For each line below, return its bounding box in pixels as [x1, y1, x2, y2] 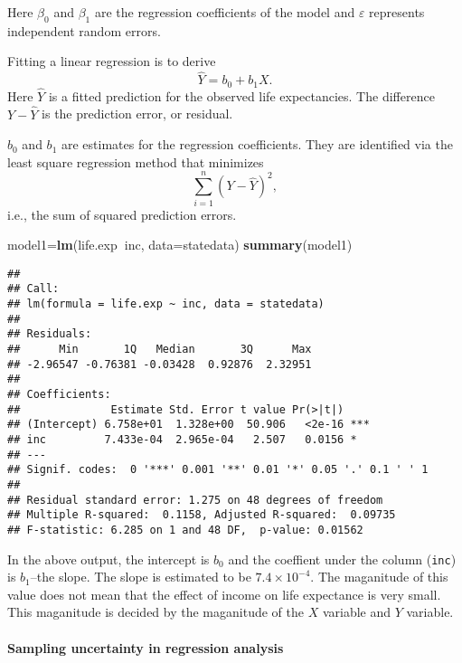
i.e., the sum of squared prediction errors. [7, 204, 237, 223]
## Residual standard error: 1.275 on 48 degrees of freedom [7, 493, 383, 507]
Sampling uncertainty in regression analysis [7, 638, 284, 657]
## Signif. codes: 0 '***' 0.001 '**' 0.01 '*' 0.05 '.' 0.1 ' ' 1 [7, 463, 429, 477]
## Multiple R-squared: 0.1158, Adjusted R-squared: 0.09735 [7, 508, 396, 522]
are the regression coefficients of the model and [94, 3, 355, 21]
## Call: [7, 282, 60, 296]
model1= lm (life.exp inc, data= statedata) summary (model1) [7, 235, 353, 254]
